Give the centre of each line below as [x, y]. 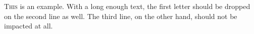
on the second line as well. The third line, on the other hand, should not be [121, 16]
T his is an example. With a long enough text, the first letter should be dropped [127, 6]
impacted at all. [29, 26]
